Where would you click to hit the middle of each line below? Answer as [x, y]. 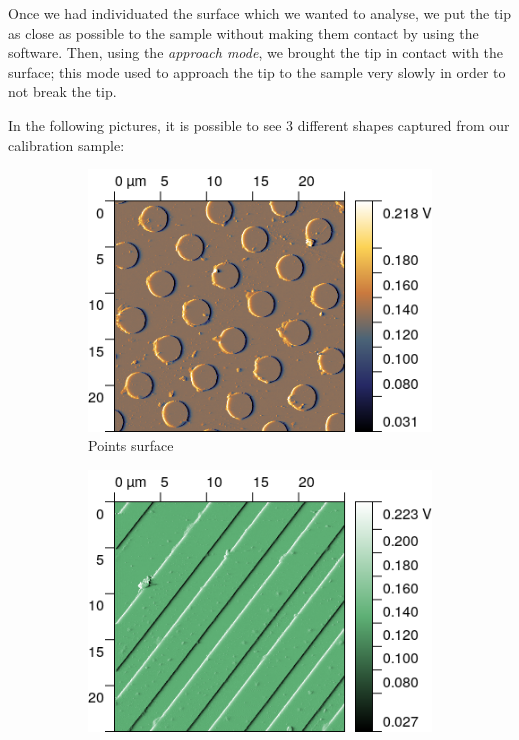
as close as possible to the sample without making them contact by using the [243, 32]
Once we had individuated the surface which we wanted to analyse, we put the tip [260, 13]
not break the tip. [62, 91]
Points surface [131, 445]
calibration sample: [66, 144]
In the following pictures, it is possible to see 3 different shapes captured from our [259, 124]
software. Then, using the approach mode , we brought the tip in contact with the [256, 52]
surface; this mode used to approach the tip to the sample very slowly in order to [257, 71]
